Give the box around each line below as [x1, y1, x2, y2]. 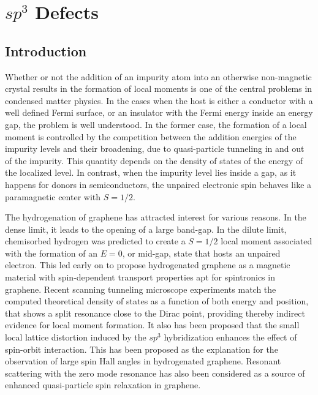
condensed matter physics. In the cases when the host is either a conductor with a [5, 94, 313, 107]
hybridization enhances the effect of [164, 331, 297, 344]
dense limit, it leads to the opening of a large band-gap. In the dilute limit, [5, 222, 287, 235]
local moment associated [221, 235, 312, 247]
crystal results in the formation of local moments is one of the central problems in [5, 82, 312, 95]
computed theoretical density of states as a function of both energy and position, [5, 295, 309, 307]
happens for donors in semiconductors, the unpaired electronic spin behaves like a [5, 178, 312, 190]
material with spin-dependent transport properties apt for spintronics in [5, 271, 275, 284]
